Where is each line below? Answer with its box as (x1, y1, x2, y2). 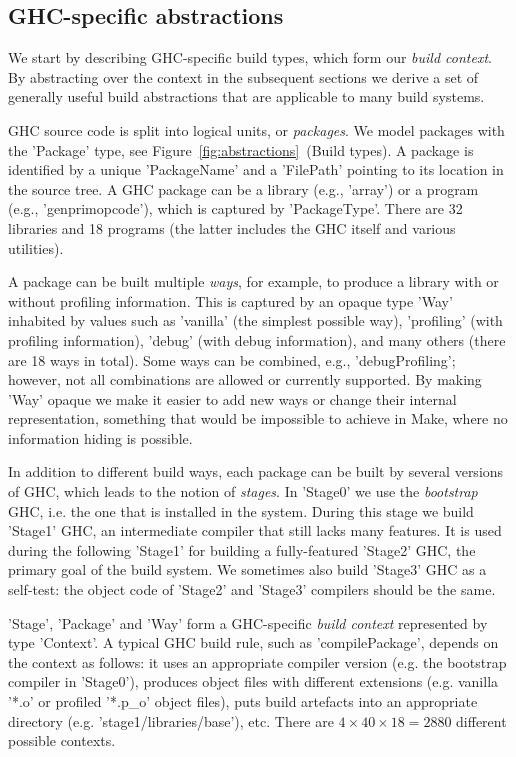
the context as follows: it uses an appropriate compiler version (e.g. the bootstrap (8, 651, 507, 672)
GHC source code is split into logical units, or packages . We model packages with (8, 119, 505, 140)
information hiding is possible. (8, 427, 193, 448)
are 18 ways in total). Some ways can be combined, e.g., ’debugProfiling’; (8, 349, 456, 370)
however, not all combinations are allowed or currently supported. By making (8, 369, 482, 390)
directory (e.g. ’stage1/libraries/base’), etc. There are (8, 710, 334, 731)
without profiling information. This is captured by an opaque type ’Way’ (8, 290, 453, 311)
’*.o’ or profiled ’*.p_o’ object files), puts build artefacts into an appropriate (8, 691, 478, 712)
